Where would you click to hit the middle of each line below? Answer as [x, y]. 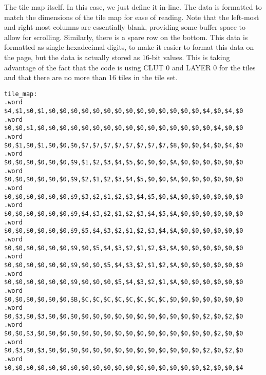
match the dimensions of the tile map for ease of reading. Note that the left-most [132, 17]
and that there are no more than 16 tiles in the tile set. [91, 77]
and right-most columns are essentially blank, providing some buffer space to [125, 27]
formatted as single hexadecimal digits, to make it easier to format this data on [129, 47]
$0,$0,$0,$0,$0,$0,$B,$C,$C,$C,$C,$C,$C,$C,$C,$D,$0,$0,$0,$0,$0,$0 [124, 299]
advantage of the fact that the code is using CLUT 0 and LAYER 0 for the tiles [130, 67]
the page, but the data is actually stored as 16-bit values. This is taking [117, 57]
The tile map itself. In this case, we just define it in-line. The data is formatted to [133, 7]
